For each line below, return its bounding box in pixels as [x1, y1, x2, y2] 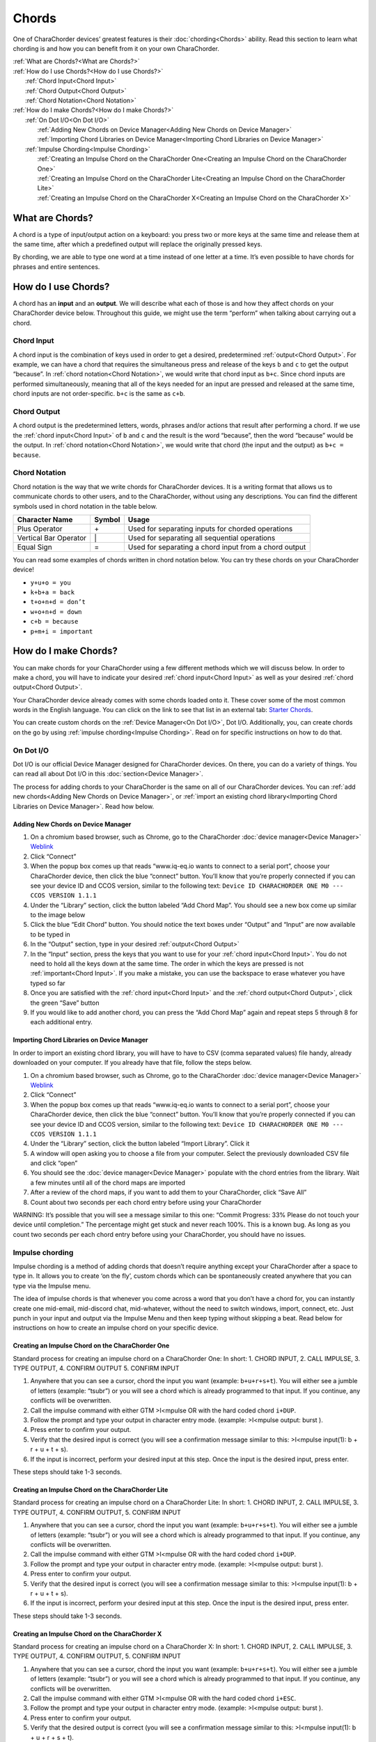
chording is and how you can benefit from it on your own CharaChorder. [13, 44, 219, 52]
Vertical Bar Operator [17, 533, 87, 543]
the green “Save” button [30, 999, 100, 1007]
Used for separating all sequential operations [127, 533, 276, 543]
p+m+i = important [30, 627, 93, 635]
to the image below [30, 911, 86, 919]
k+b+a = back [30, 589, 75, 596]
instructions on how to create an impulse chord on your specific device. [13, 1324, 219, 1332]
